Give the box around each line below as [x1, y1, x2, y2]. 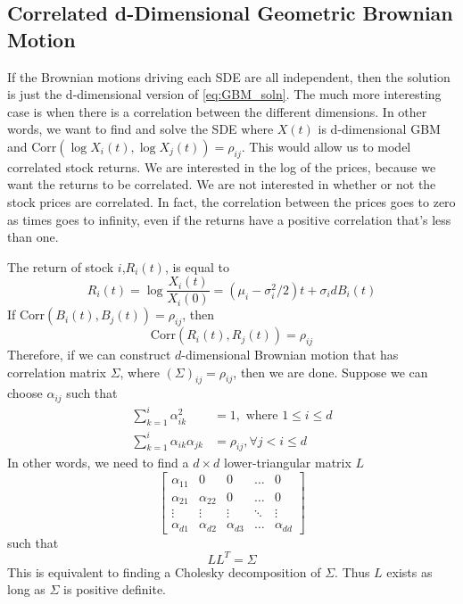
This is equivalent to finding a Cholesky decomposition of [7, 562, 321, 581]
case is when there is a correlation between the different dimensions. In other [7, 102, 427, 120]
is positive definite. [63, 580, 166, 599]
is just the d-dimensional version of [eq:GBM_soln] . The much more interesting [7, 85, 442, 103]
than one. [7, 228, 59, 246]
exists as [386, 562, 433, 581]
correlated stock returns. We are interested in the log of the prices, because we [7, 157, 436, 176]
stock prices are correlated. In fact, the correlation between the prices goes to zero [7, 192, 456, 211]
